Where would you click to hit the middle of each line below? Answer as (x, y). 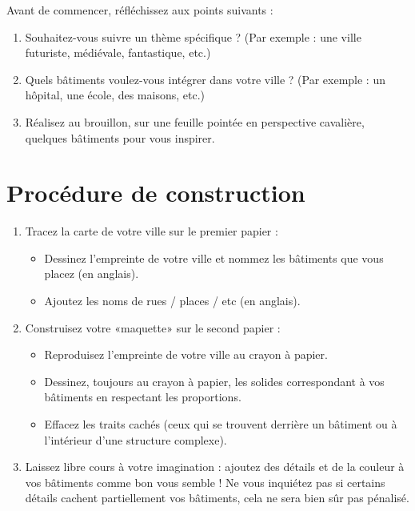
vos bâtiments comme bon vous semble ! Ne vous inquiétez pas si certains (205, 482)
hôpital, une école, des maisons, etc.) (115, 95)
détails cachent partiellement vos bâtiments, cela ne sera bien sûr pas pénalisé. (217, 498)
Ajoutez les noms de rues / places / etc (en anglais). (172, 301)
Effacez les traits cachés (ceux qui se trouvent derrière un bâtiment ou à (221, 424)
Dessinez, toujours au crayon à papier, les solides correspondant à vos (214, 381)
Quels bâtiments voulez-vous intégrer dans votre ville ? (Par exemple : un (205, 79)
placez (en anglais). (92, 274)
